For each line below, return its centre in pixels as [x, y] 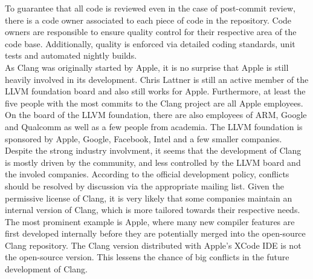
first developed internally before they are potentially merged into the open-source [155, 233]
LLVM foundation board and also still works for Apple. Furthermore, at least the [155, 91]
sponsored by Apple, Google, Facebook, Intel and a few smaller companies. [144, 138]
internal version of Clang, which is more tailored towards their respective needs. [153, 210]
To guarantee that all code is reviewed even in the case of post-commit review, [150, 8]
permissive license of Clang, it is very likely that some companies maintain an [149, 198]
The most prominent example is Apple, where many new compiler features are [150, 221]
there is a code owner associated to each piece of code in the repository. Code [148, 20]
